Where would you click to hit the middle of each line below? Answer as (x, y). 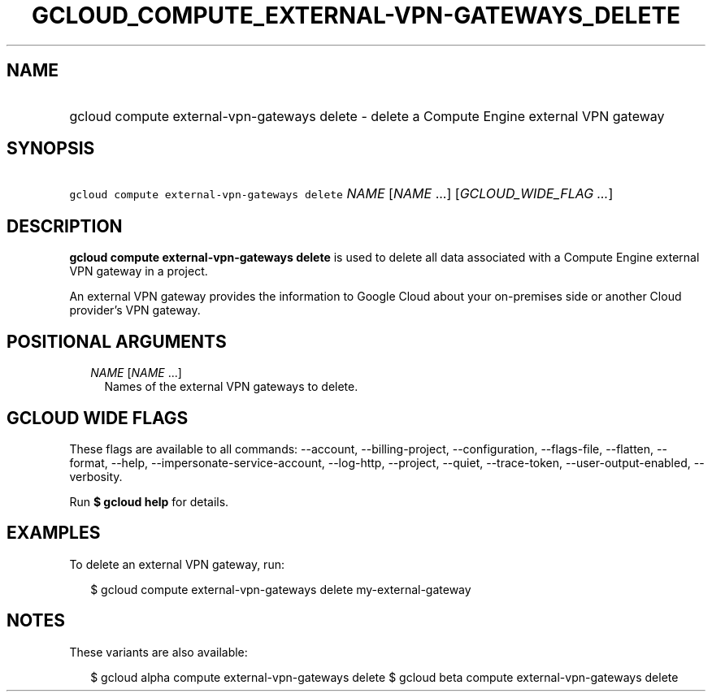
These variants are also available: (158, 652)
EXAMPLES (54, 533)
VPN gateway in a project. (139, 271)
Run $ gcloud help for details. (149, 501)
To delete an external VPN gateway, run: (177, 564)
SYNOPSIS (51, 149)
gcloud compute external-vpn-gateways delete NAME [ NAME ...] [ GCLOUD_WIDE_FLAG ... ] (341, 194)
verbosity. (96, 476)
